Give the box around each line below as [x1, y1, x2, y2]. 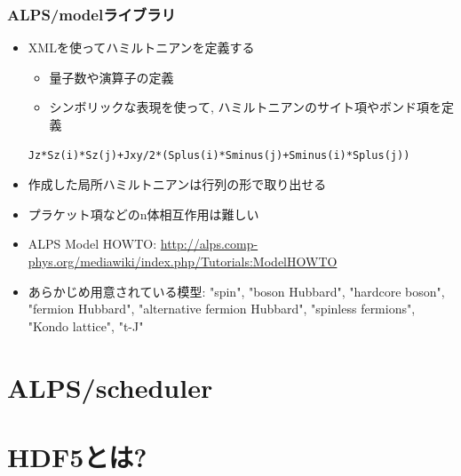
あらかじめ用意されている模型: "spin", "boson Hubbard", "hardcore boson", [28, 282, 445, 300]
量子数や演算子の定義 [49, 67, 174, 86]
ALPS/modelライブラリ [7, 3, 176, 25]
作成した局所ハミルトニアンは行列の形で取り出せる [28, 175, 327, 194]
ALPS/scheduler [7, 369, 213, 405]
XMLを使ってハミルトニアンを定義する [28, 38, 255, 57]
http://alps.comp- [160, 234, 258, 253]
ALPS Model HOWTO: [28, 234, 157, 253]
